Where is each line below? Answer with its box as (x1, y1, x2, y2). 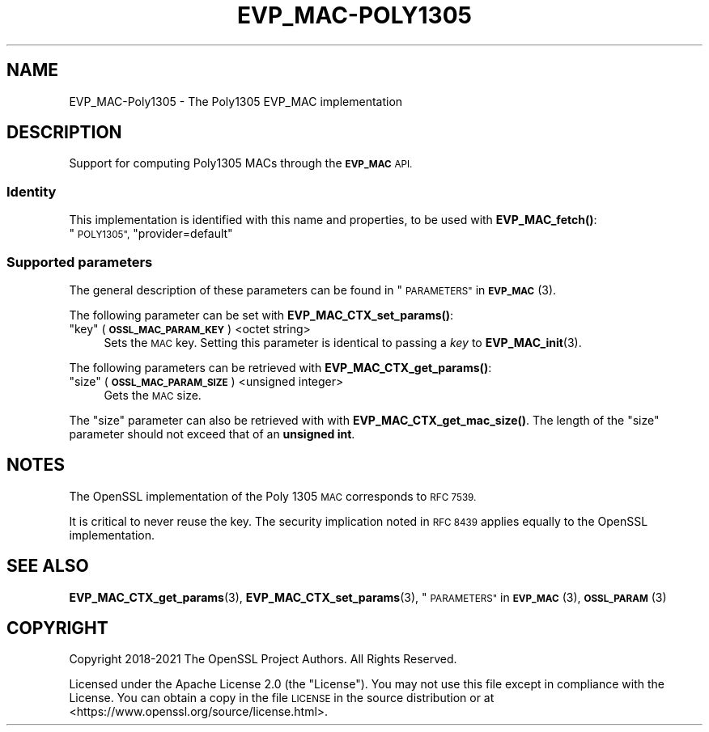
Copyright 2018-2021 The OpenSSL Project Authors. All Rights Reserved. (69, 652, 457, 666)
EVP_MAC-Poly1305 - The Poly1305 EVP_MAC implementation (69, 94, 403, 108)
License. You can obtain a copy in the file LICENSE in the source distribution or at (69, 691, 495, 705)
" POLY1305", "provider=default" (69, 226, 233, 241)
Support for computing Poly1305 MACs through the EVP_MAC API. (69, 156, 413, 171)
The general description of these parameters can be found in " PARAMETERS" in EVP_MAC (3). (69, 282, 557, 297)
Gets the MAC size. (104, 387, 202, 402)
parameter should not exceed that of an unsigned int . (69, 426, 355, 441)
